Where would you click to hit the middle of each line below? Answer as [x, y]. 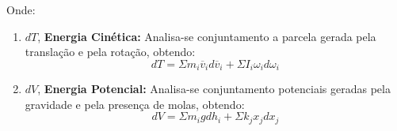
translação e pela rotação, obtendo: [110, 52]
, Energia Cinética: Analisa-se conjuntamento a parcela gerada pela [207, 36]
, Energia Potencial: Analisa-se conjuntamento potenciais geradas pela [214, 89]
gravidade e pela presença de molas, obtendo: [135, 104]
